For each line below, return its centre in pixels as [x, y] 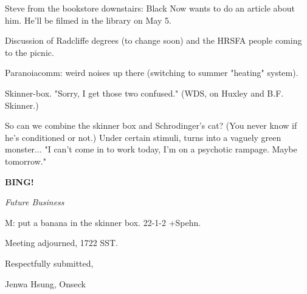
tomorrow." [26, 161]
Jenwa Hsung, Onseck [45, 283]
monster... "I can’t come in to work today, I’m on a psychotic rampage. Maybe [151, 149]
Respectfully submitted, [49, 263]
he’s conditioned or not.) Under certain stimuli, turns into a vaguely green [143, 137]
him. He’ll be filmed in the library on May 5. [88, 20]
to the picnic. [29, 52]
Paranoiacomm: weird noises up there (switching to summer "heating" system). [152, 73]
